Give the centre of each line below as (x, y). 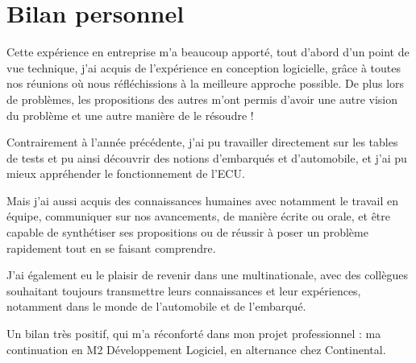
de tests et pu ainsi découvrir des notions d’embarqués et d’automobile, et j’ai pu (207, 157)
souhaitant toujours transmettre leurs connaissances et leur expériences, (184, 290)
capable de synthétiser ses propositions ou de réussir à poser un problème (187, 232)
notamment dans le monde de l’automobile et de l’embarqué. (156, 306)
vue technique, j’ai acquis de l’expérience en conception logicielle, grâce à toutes (204, 67)
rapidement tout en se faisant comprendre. (111, 248)
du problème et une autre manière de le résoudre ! (130, 115)
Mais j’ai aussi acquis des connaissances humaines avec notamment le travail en (202, 200)
